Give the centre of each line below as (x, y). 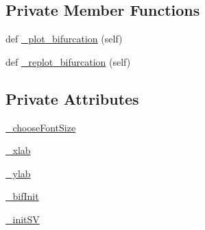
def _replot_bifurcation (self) (68, 61)
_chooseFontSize (41, 127)
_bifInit (22, 196)
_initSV (23, 219)
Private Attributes (72, 98)
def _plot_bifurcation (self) (64, 39)
